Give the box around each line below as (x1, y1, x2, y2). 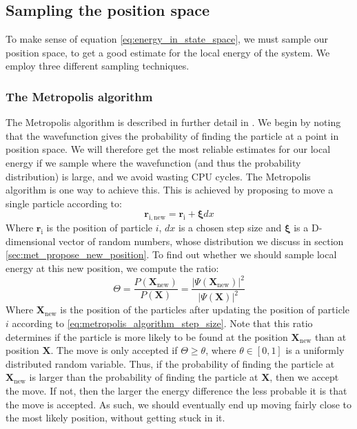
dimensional (6, 233, 56, 248)
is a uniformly (285, 343, 345, 357)
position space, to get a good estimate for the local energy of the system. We (6, 45, 330, 59)
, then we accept (269, 370, 339, 384)
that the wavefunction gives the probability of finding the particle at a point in (6, 128, 339, 143)
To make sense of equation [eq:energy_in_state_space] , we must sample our (6, 32, 328, 46)
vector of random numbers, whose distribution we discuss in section (59, 233, 344, 248)
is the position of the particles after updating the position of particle (60, 302, 349, 317)
